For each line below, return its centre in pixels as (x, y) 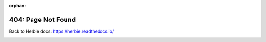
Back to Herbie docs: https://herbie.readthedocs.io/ (62, 31)
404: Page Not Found (43, 20)
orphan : (17, 6)
